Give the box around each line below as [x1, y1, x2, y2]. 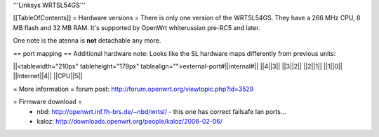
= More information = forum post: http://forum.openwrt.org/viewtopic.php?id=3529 [13, 85, 254, 93]
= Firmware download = [13, 98, 83, 106]
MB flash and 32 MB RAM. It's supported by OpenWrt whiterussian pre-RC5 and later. [13, 23, 261, 31]
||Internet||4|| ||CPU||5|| [13, 72, 83, 80]
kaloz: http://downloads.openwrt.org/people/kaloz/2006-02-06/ [36, 117, 223, 125]
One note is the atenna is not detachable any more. [13, 36, 161, 45]
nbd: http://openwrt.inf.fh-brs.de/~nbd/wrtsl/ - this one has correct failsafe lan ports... [36, 107, 286, 115]
